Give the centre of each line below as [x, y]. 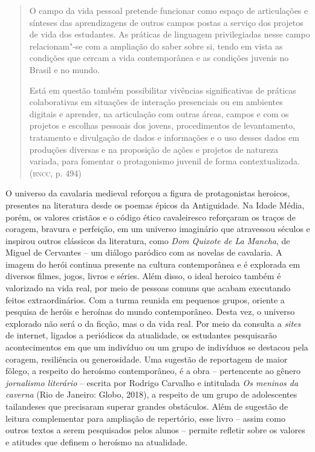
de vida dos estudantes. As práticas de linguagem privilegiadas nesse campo [170, 34]
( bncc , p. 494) [55, 173]
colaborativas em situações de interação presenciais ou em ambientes [156, 102]
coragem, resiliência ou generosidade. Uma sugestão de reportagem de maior [147, 359]
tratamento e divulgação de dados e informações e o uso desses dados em [164, 137]
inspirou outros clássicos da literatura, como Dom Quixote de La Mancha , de [148, 240]
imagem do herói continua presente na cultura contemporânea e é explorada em [153, 264]
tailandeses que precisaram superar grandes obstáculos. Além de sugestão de [147, 406]
